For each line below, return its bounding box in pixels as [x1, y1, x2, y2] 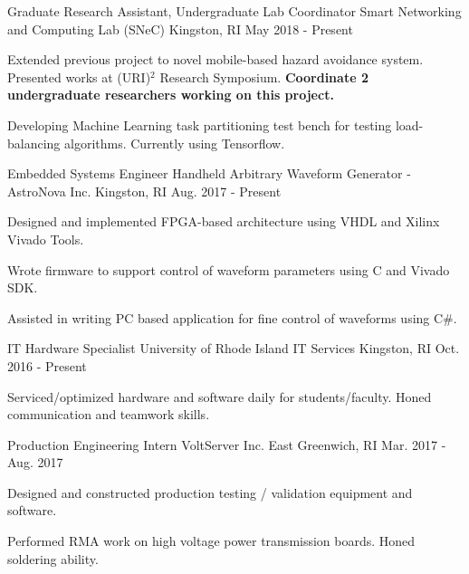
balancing [7, 133, 61, 152]
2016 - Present [7, 356, 87, 375]
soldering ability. [7, 549, 99, 568]
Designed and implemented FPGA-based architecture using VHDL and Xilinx [7, 212, 440, 231]
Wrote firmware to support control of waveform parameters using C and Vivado [7, 260, 450, 279]
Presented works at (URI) [7, 67, 151, 86]
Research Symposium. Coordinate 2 [159, 67, 368, 86]
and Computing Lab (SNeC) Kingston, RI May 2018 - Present [7, 19, 353, 38]
